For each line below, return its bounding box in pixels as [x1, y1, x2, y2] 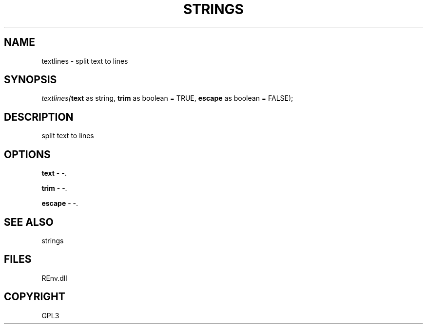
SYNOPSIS [4, 73, 57, 86]
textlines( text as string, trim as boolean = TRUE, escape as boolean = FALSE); [41, 94, 293, 103]
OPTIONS [4, 148, 51, 161]
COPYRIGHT [4, 291, 65, 303]
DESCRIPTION [4, 110, 74, 123]
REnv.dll [41, 273, 67, 282]
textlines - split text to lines [41, 56, 128, 65]
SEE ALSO [4, 216, 54, 228]
